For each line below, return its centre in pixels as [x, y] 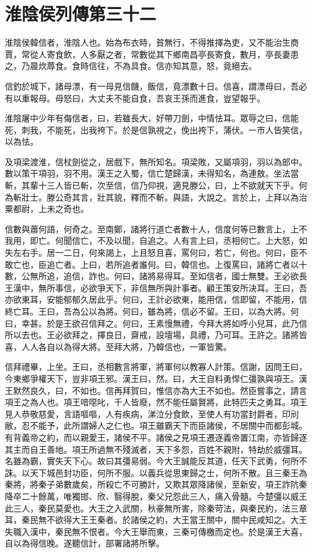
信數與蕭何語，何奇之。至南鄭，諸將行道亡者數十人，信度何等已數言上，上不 [156, 228]
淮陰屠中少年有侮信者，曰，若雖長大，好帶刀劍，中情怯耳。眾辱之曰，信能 [152, 118]
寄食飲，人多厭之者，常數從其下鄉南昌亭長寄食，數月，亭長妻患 [172, 54]
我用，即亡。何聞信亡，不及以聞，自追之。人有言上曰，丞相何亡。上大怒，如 [156, 240]
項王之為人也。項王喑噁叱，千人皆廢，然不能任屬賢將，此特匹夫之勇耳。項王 [156, 402]
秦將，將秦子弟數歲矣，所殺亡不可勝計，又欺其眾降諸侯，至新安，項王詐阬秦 [156, 484]
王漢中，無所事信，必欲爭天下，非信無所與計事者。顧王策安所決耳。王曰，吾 [156, 287]
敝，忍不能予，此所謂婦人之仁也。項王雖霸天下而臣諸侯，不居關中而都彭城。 [156, 425]
